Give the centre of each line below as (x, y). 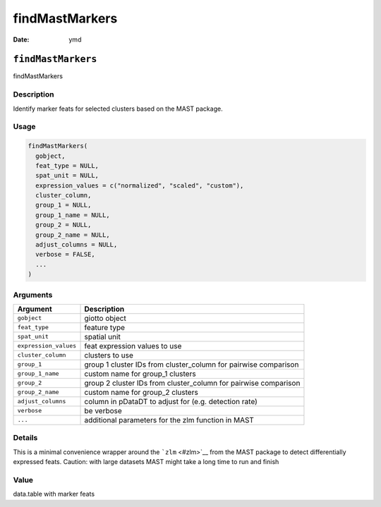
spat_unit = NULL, (67, 176)
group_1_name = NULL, (73, 215)
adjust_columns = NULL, (77, 245)
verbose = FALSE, (65, 255)
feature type (105, 327)
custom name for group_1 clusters (140, 374)
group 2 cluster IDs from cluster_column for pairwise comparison (192, 383)
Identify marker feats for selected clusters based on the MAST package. (118, 109)
